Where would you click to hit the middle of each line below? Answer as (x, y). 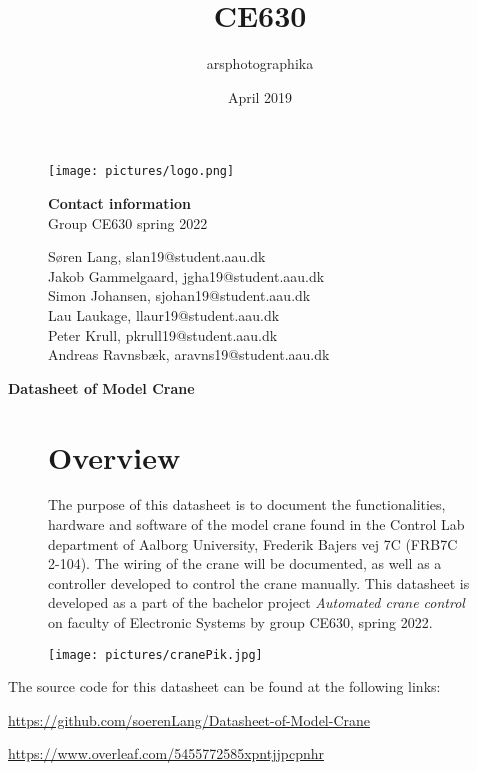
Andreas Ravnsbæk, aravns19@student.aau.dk (189, 354)
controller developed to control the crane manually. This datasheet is (259, 582)
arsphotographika (260, 63)
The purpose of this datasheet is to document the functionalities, (247, 504)
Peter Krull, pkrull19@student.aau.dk (163, 334)
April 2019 (260, 96)
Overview (114, 456)
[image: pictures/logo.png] (141, 171)
